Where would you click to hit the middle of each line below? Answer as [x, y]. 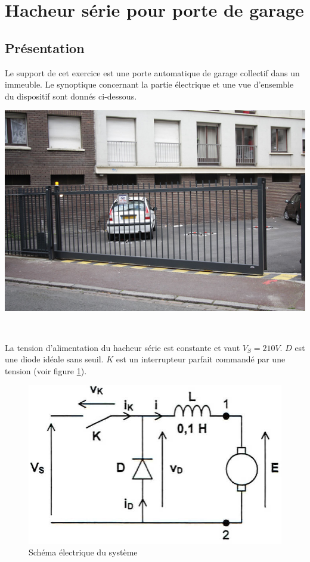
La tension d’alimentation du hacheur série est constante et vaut [123, 347]
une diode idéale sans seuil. [54, 359]
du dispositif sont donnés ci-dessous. [71, 96]
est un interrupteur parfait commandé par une [201, 359]
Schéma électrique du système [83, 552]
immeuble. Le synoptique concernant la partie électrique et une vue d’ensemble [149, 84]
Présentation [45, 47]
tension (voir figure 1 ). [46, 370]
